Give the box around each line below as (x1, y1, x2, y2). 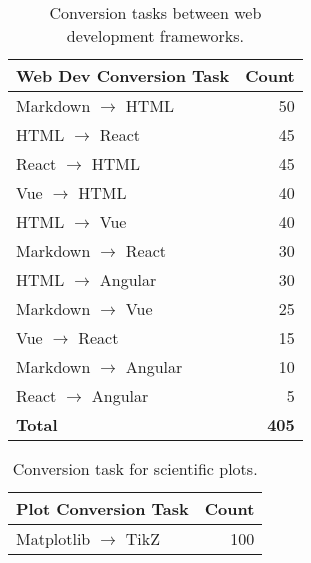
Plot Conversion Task (16, 497, 189, 520)
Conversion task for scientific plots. (12, 457, 258, 480)
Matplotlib (16, 527, 91, 550)
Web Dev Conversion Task (16, 64, 230, 87)
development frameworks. (66, 24, 244, 47)
